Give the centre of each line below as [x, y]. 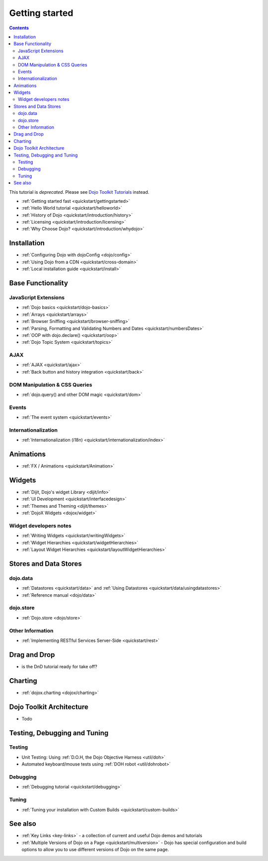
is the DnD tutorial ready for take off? [60, 666]
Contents [19, 28]
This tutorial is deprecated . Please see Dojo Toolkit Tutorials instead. [79, 192]
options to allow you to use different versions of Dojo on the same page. [95, 850]
